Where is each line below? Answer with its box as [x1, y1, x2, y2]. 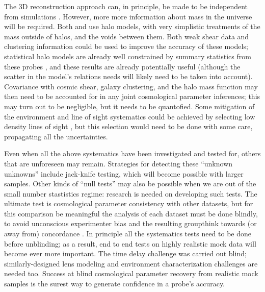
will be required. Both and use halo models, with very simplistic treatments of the [4, 21, 260, 32]
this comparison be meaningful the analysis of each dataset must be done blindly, [4, 208, 258, 218]
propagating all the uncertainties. [4, 131, 108, 141]
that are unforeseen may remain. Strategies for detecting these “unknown [4, 158, 233, 168]
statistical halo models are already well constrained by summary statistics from [4, 51, 251, 61]
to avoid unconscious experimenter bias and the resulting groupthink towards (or [4, 218, 257, 229]
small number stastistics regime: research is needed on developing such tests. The [4, 188, 257, 199]
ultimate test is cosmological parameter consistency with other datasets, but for [4, 198, 253, 209]
